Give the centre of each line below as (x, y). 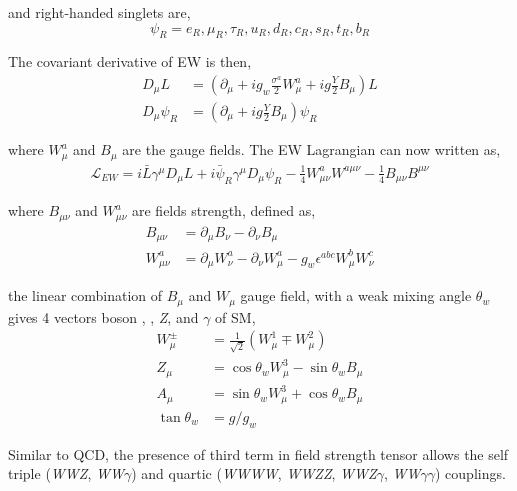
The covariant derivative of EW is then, (130, 61)
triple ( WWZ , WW (66, 473)
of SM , (235, 316)
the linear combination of (85, 295)
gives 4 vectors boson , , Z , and (103, 316)
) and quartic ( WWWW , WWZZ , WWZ (254, 473)
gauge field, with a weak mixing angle (356, 295)
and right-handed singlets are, (99, 12)
